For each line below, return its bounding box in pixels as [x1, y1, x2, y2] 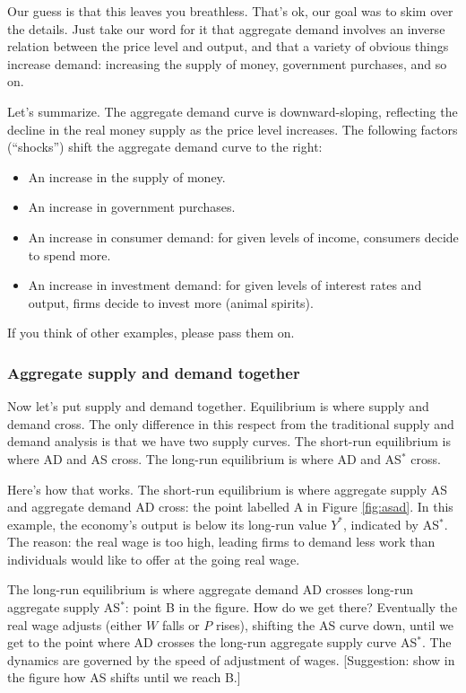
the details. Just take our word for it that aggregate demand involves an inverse [7, 19, 445, 38]
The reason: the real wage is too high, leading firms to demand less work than [7, 532, 436, 551]
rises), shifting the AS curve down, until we [215, 615, 454, 634]
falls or [161, 615, 200, 634]
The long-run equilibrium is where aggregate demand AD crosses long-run [7, 580, 414, 599]
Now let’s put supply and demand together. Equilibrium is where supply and [7, 397, 429, 416]
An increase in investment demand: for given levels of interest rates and [28, 276, 422, 294]
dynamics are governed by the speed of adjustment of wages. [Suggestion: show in [7, 650, 455, 669]
